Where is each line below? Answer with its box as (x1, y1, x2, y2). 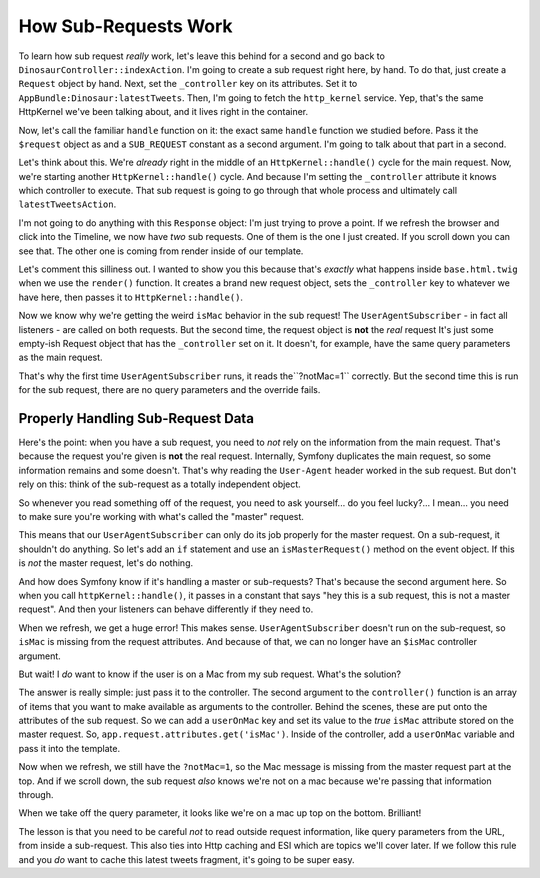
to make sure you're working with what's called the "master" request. (18, 511, 305, 522)
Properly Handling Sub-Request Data (18, 410, 255, 427)
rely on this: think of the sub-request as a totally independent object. (18, 478, 302, 490)
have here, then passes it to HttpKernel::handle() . (18, 291, 244, 303)
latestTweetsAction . (18, 198, 117, 210)
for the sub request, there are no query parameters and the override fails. (18, 384, 321, 396)
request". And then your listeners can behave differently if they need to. (18, 603, 314, 615)
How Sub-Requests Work (18, 15, 234, 37)
